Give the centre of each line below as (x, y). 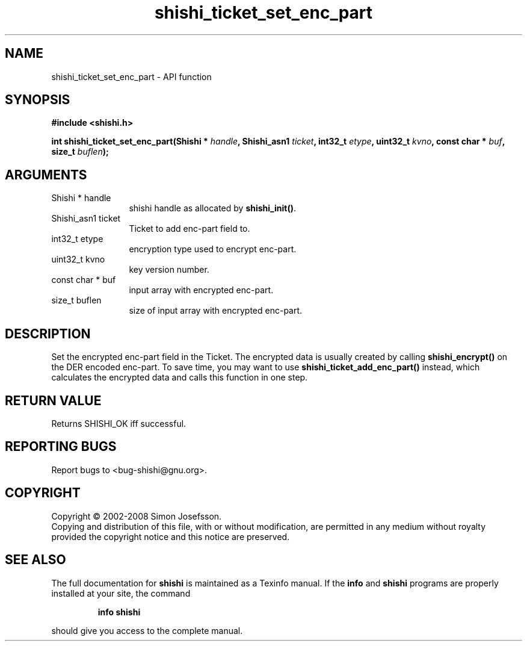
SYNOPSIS (38, 100)
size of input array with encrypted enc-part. (216, 311)
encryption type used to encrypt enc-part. (213, 249)
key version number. (169, 270)
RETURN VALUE (53, 400)
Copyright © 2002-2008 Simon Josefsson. (137, 516)
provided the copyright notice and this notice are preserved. (171, 536)
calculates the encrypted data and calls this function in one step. (180, 377)
